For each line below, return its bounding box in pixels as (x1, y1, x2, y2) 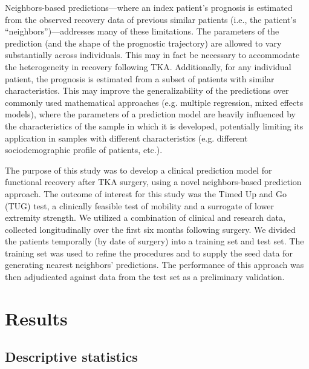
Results (5, 305, 68, 330)
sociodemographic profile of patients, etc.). (5, 143, 163, 156)
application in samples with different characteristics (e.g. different (5, 131, 248, 144)
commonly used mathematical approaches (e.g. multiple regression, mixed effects (5, 96, 304, 108)
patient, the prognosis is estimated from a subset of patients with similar (5, 72, 275, 85)
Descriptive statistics (5, 347, 138, 366)
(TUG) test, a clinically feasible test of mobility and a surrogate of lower (5, 199, 275, 212)
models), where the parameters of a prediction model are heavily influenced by (5, 108, 296, 120)
